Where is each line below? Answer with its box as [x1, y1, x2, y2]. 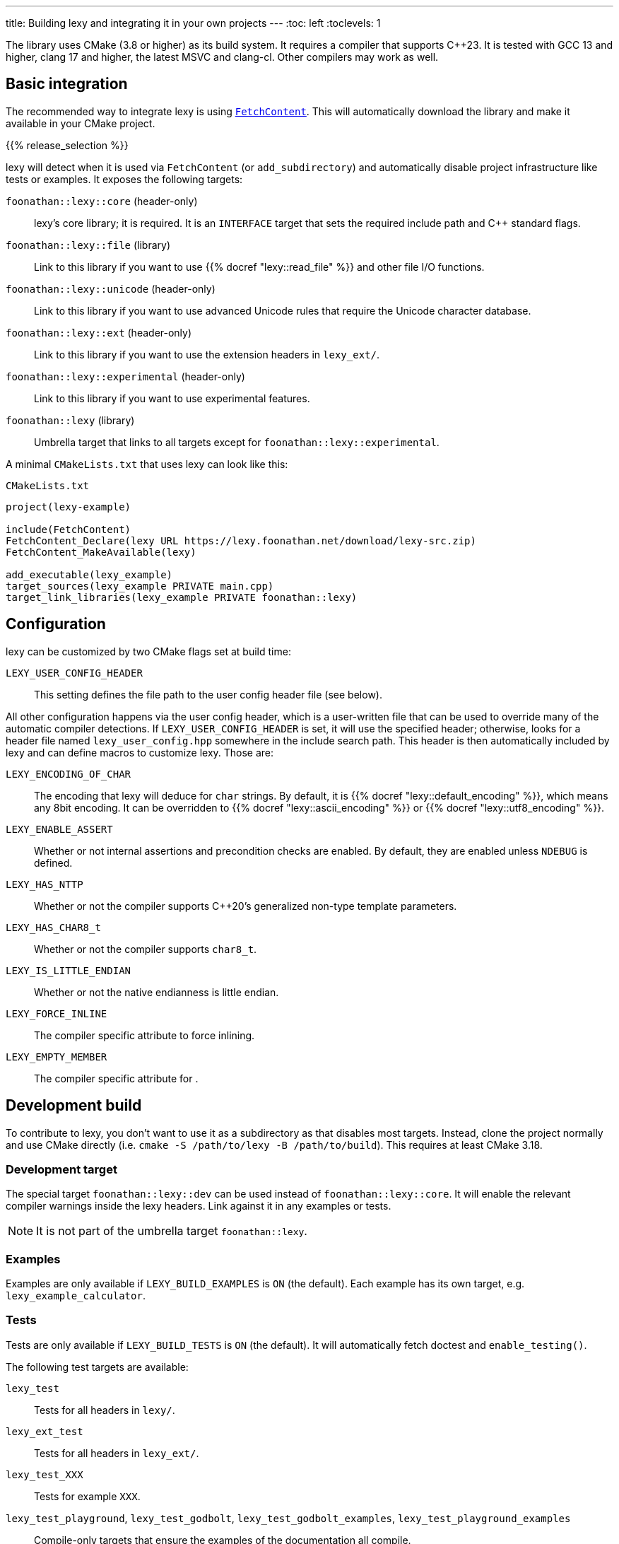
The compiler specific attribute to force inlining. [34, 1029, 255, 1041]
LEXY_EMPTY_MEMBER [6, 1051, 107, 1063]
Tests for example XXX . [34, 1490, 141, 1502]
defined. [34, 856, 73, 869]
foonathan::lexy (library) [6, 414, 135, 426]
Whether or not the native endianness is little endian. [34, 986, 279, 998]
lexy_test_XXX [6, 1468, 83, 1480]
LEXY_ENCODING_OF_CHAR [6, 768, 131, 780]
